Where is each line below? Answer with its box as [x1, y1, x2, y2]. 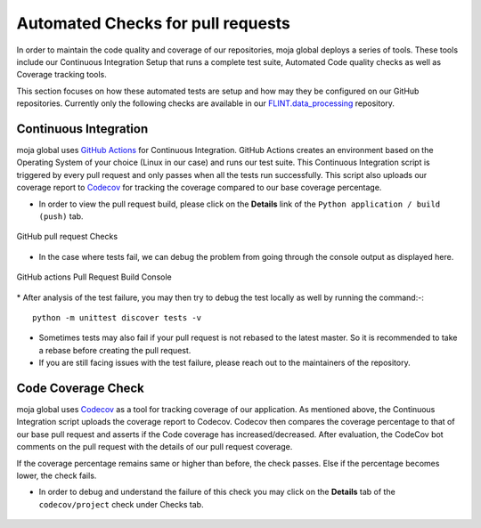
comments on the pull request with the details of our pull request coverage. [16, 442, 293, 452]
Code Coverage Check [16, 380, 144, 395]
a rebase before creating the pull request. [38, 345, 192, 355]
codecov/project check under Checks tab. [38, 499, 204, 509]
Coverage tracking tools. [16, 69, 107, 80]
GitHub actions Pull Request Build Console [16, 272, 173, 282]
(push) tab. [38, 210, 84, 222]
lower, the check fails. [16, 470, 97, 481]
